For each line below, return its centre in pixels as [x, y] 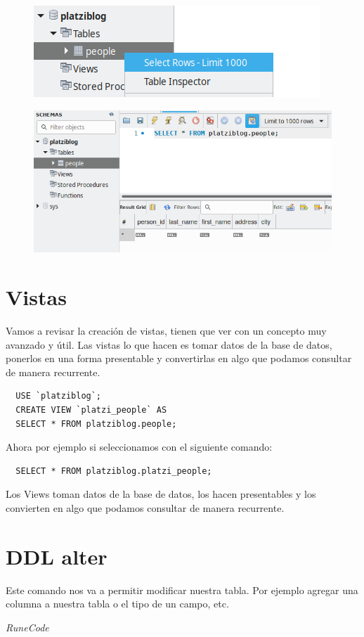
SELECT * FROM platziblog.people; [96, 424]
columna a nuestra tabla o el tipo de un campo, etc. [117, 604]
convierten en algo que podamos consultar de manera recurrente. [145, 508]
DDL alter [57, 556]
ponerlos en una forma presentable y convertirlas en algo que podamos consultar [179, 358]
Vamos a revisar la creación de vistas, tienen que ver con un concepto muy [166, 331]
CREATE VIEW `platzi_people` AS [91, 410]
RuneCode [27, 627]
